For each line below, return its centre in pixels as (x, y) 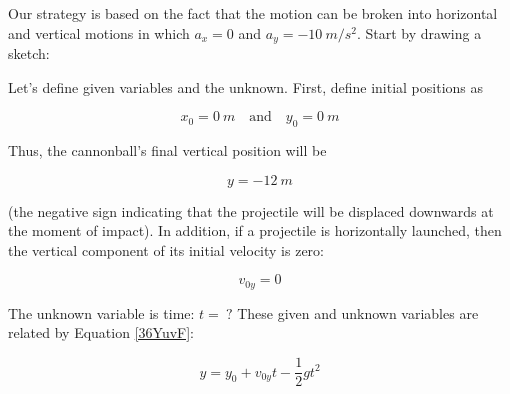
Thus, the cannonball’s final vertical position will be (167, 150)
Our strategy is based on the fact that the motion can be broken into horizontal (253, 13)
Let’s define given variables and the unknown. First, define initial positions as (246, 86)
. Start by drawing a (419, 32)
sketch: (29, 53)
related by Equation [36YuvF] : (101, 332)
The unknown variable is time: (101, 312)
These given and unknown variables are (358, 312)
